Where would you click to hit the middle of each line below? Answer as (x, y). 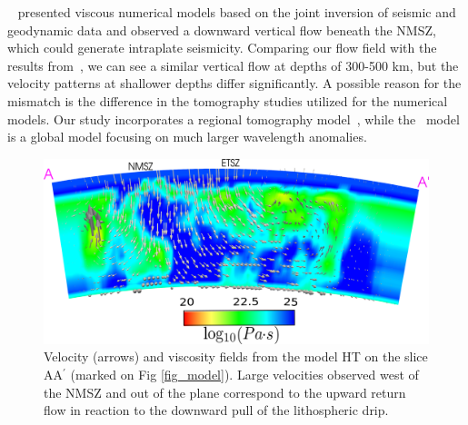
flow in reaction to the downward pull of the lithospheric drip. (216, 410)
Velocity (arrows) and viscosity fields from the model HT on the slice (236, 356)
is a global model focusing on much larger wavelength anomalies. (187, 137)
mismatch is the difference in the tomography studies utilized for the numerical (228, 100)
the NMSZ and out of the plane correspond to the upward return (225, 392)
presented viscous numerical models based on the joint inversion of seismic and (237, 12)
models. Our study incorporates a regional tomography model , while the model (234, 119)
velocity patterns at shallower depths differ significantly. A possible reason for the (234, 83)
